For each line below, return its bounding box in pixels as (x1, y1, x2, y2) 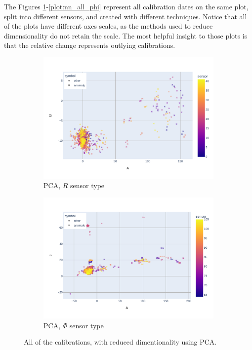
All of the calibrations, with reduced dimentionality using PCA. (24, 337, 217, 347)
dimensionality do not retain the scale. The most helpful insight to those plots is (4, 30, 248, 40)
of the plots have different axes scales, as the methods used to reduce (4, 21, 213, 31)
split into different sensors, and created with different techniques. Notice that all (4, 11, 247, 21)
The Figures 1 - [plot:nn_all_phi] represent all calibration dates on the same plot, (4, 1, 249, 11)
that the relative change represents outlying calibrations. (4, 40, 175, 50)
